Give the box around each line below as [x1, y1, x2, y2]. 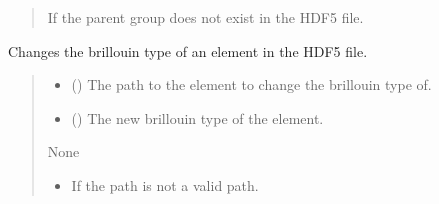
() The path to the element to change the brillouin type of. [71, 74, 432, 95]
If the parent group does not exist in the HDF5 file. [47, 7, 364, 27]
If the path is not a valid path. [71, 174, 259, 195]
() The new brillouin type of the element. [71, 107, 324, 128]
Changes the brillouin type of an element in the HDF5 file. [8, 40, 368, 61]
